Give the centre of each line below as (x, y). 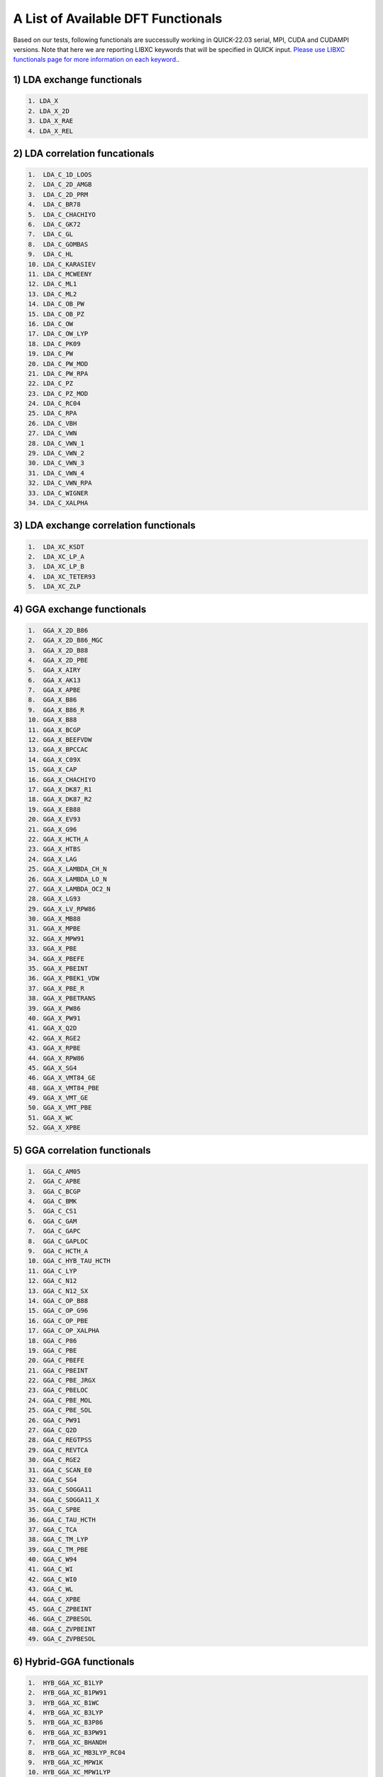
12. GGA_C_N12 (52, 1281)
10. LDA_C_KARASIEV (62, 264)
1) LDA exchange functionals (77, 80)
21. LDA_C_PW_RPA (58, 374)
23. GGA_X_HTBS (54, 849)
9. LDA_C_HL (51, 254)
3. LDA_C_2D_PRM (58, 194)
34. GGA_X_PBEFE (56, 959)
